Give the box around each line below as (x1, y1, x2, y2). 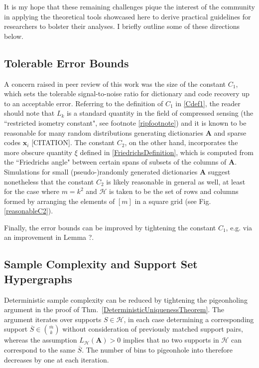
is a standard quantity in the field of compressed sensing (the (66, 108, 254, 118)
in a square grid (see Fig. (134, 195, 211, 206)
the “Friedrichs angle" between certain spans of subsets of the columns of (4, 157, 227, 167)
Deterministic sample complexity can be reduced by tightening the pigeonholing (4, 294, 248, 305)
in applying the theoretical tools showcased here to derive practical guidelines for (4, 11, 251, 21)
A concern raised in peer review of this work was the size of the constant (4, 78, 226, 89)
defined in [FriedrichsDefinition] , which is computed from (80, 147, 254, 157)
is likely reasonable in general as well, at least (106, 176, 246, 186)
